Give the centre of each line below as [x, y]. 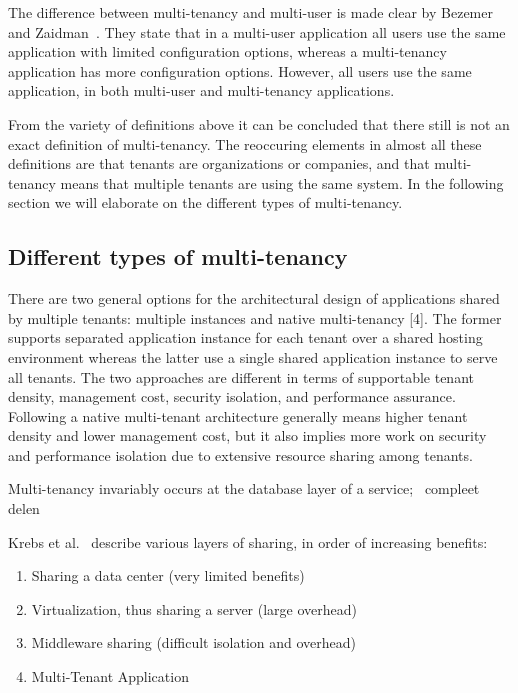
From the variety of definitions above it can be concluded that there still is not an [259, 123]
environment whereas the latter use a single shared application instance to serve [253, 356]
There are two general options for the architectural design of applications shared [254, 298]
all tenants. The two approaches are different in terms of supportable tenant [241, 376]
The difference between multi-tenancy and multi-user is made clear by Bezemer [250, 12]
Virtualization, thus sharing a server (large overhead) [194, 608]
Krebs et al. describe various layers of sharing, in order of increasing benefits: [248, 541]
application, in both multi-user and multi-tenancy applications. [201, 90]
